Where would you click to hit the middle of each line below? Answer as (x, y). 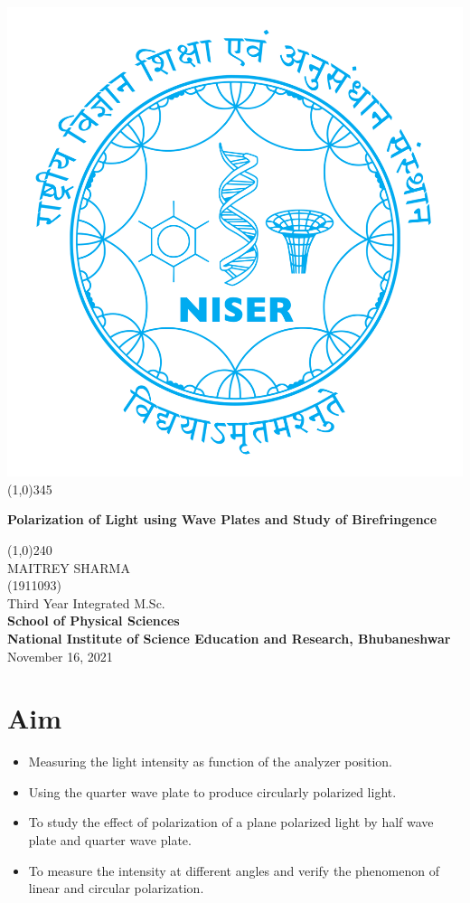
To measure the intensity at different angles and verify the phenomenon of (234, 870)
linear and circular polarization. (116, 888)
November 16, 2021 (60, 656)
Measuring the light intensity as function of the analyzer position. (210, 762)
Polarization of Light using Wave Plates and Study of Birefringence (222, 519)
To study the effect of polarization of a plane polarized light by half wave (231, 822)
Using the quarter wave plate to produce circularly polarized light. (212, 791)
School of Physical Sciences (94, 621)
